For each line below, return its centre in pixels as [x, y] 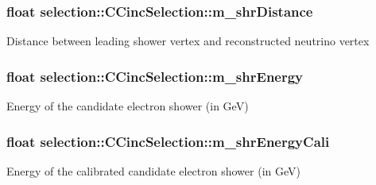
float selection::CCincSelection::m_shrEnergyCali [168, 141]
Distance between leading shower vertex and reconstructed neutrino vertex [188, 41]
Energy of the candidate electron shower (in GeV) [128, 106]
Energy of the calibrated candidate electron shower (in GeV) [153, 170]
